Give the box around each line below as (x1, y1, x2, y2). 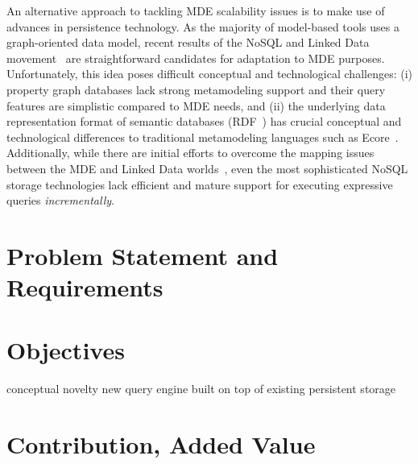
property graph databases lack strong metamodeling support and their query (6, 81, 386, 97)
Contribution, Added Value (6, 428, 316, 461)
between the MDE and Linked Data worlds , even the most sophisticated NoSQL (6, 159, 408, 176)
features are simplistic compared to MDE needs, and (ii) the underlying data (6, 97, 386, 114)
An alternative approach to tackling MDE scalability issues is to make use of (6, 2, 385, 19)
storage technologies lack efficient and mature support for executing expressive (6, 176, 393, 193)
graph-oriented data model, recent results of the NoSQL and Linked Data (6, 34, 370, 51)
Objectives (6, 333, 125, 367)
